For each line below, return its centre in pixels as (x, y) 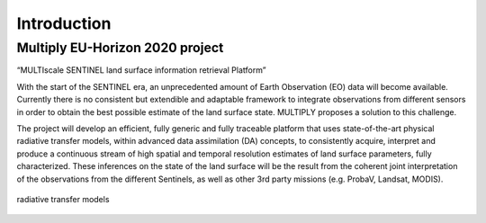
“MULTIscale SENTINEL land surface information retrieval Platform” (141, 70)
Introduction (64, 23)
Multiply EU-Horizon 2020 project (120, 48)
